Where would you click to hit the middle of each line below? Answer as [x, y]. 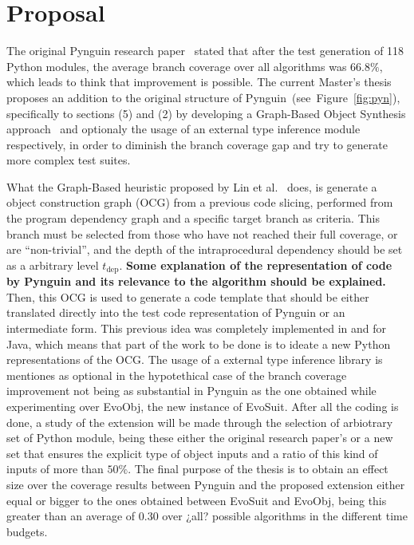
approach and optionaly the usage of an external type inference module [183, 129]
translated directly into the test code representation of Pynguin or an [176, 312]
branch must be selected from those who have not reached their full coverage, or [202, 233]
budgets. [27, 531]
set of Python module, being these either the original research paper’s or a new [200, 438]
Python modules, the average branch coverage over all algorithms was [177, 66]
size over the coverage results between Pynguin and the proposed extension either [206, 485]
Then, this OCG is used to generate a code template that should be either [188, 296]
